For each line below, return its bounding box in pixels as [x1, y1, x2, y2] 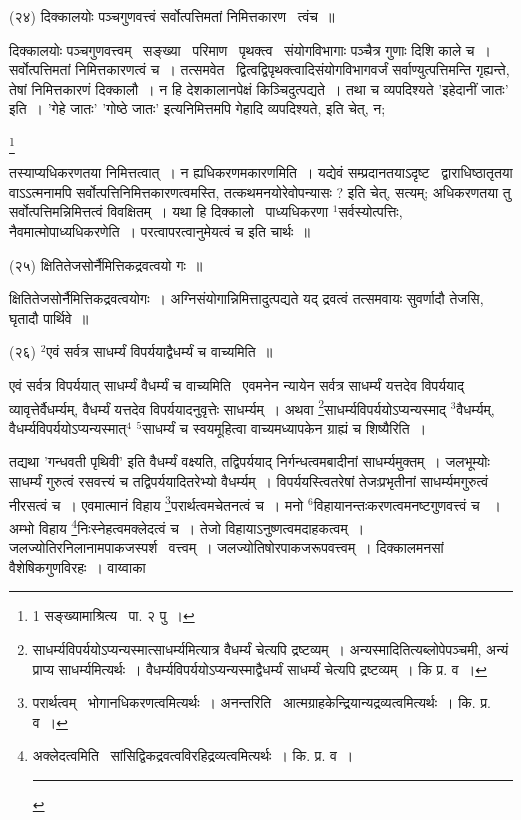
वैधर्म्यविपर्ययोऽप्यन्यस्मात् [9, 417, 127, 438]
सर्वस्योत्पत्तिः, [338, 201, 403, 222]
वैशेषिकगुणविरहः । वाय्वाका [9, 556, 146, 577]
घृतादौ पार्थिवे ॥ [9, 307, 89, 328]
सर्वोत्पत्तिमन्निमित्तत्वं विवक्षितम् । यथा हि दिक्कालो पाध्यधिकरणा [9, 201, 329, 222]
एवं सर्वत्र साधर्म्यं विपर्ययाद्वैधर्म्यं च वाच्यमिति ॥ [46, 341, 273, 362]
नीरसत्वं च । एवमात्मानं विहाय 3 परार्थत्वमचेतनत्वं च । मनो [9, 491, 304, 515]
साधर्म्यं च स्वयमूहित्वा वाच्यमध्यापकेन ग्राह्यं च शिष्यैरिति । [142, 417, 427, 438]
